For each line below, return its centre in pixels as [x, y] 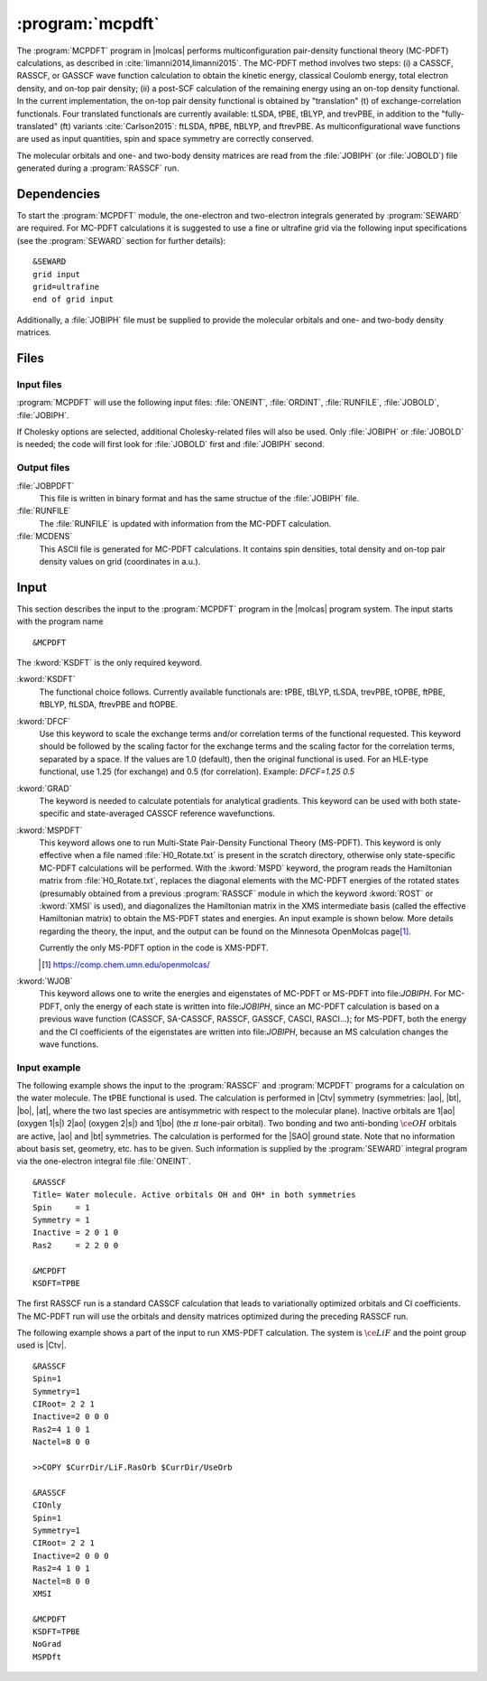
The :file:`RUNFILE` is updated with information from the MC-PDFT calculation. [185, 523]
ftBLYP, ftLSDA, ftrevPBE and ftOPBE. [108, 705]
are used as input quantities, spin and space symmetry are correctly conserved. [165, 139]
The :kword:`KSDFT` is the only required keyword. [110, 662]
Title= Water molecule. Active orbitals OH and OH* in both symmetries [194, 1195]
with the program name [60, 621]
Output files [43, 468]
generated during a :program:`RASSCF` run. [98, 168]
